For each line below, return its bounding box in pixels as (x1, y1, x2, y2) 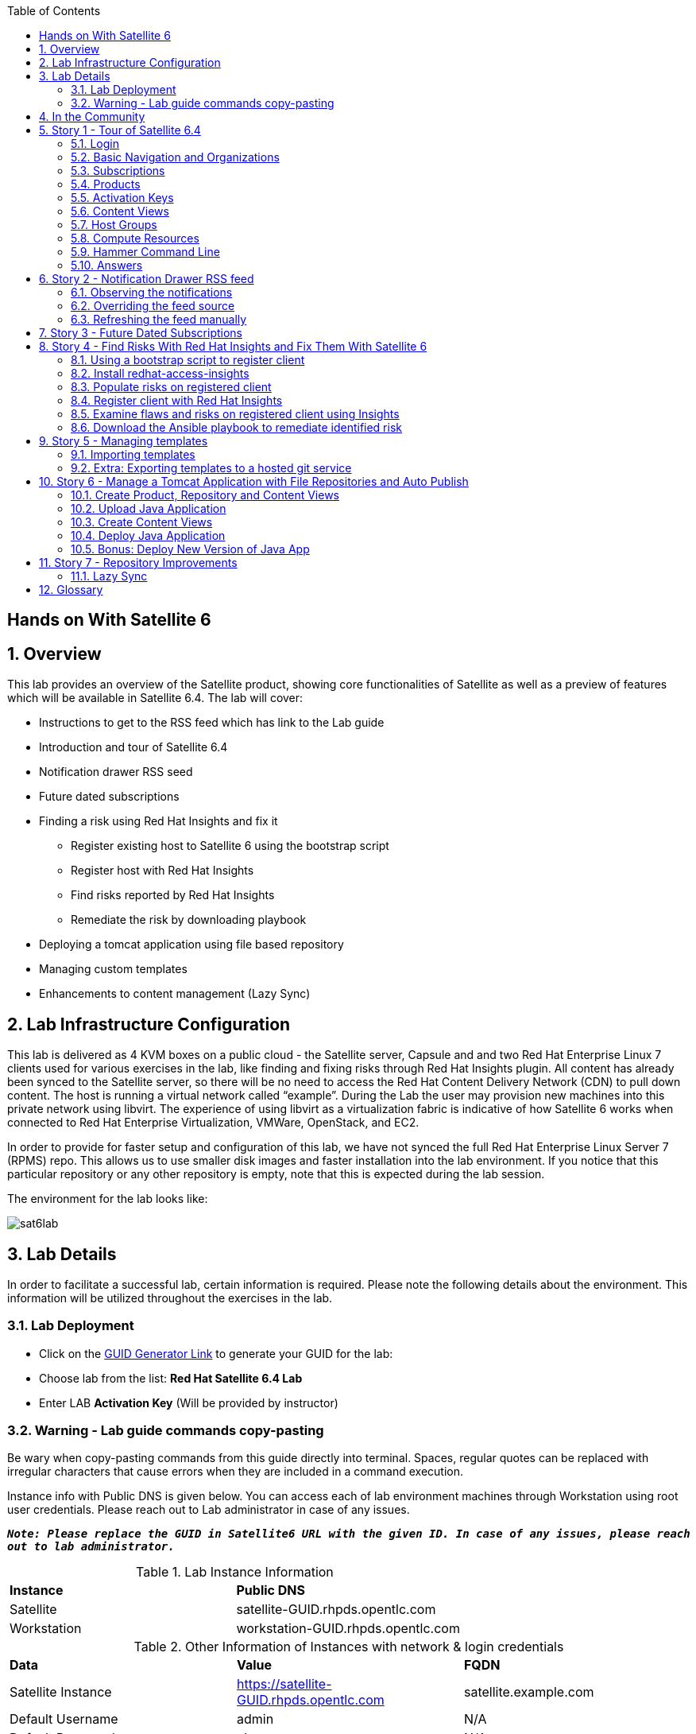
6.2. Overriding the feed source (71, 299, 235, 312)
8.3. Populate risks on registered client (71, 380, 272, 394)
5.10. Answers (71, 258, 143, 272)
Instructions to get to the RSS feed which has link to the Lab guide (39, 716, 385, 730)
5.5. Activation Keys (71, 191, 174, 204)
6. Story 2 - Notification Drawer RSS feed (39, 272, 254, 285)
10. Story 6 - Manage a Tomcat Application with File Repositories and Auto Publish (39, 475, 469, 488)
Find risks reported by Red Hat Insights (71, 888, 275, 902)
